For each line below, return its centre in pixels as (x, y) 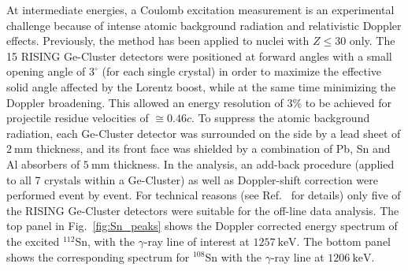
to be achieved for (349, 102)
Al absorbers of (43, 163)
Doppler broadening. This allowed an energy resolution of (145, 102)
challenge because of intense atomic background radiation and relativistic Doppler (204, 25)
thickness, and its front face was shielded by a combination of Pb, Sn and (213, 148)
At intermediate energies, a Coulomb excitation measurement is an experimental (200, 9)
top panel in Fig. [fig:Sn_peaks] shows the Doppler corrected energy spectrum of (202, 226)
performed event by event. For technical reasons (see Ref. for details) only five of (204, 195)
